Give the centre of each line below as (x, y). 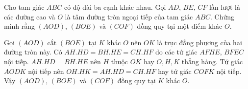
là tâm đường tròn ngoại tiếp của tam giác (129, 16)
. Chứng (223, 16)
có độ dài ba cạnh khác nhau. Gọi (115, 7)
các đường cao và (30, 16)
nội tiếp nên (46, 71)
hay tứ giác (175, 71)
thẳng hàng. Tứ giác (212, 61)
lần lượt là (224, 7)
